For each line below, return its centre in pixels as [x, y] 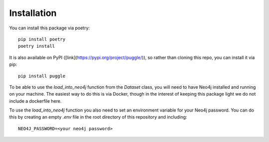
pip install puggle [42, 76]
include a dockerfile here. [35, 101]
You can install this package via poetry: [50, 28]
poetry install [37, 46]
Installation [33, 13]
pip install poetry [42, 39]
